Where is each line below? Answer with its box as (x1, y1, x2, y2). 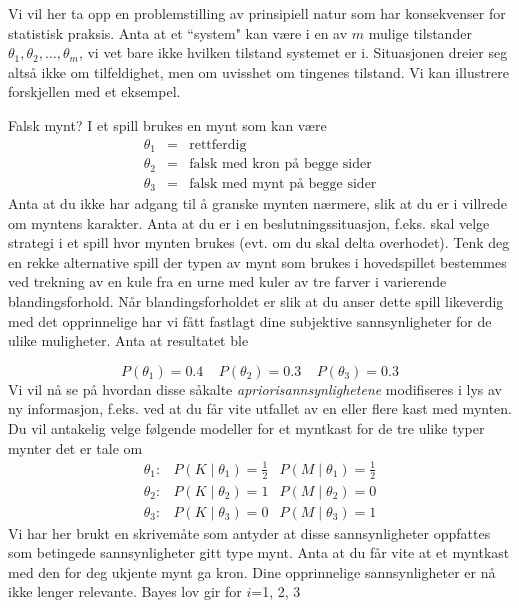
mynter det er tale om (8, 437, 143, 458)
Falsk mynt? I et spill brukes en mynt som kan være (8, 114, 327, 135)
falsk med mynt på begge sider (189, 176, 377, 191)
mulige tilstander (368, 22, 472, 43)
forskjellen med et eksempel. (8, 81, 181, 102)
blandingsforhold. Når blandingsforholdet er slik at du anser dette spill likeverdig (8, 290, 504, 311)
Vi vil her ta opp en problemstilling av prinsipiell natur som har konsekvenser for (8, 3, 506, 23)
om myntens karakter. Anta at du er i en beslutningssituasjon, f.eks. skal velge (8, 212, 490, 233)
